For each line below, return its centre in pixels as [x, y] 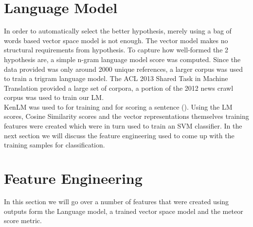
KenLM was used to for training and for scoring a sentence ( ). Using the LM [118, 106]
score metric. [23, 220]
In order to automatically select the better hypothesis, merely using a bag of [118, 31]
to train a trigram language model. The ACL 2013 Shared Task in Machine [116, 78]
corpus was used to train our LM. [54, 97]
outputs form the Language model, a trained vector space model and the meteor [124, 211]
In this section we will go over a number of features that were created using [117, 201]
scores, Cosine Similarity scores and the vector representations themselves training [126, 116]
